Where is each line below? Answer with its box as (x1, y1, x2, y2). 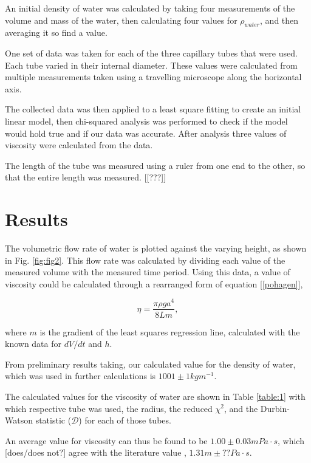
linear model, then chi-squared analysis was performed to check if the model (5, 114, 288, 127)
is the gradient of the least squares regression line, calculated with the (39, 325, 300, 338)
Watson (5, 414, 33, 427)
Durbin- (260, 402, 290, 414)
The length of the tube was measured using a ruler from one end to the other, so (5, 159, 306, 171)
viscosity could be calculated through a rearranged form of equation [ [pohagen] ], (5, 277, 303, 290)
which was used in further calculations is (5, 369, 156, 382)
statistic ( (35, 414, 72, 427)
